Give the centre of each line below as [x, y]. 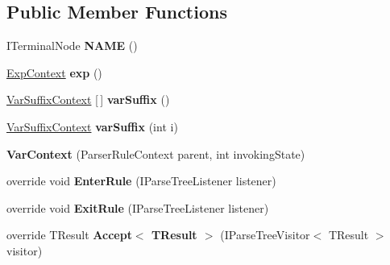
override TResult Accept [69, 235]
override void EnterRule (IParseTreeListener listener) [141, 181]
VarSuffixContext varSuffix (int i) [92, 126]
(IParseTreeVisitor [265, 235]
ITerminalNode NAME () [72, 46]
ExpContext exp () [54, 72]
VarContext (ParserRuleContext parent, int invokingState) [156, 153]
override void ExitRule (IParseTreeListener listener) [138, 207]
